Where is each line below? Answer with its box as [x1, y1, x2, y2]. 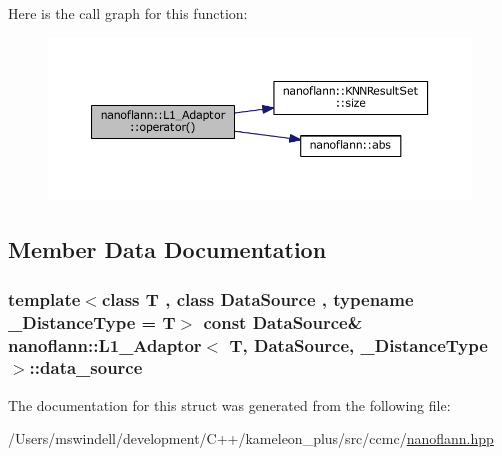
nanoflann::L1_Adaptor [8, 332, 202, 357]
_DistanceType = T [8, 309, 176, 334]
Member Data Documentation [8, 234, 327, 265]
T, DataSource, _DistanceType [229, 332, 488, 357]
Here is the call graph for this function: [8, 3, 248, 23]
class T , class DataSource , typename [101, 286, 414, 311]
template [8, 286, 81, 311]
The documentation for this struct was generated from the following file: [8, 394, 451, 415]
